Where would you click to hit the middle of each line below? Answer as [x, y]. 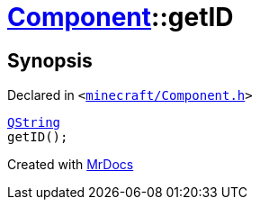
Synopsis [50, 60]
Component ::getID [121, 17]
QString [34, 123]
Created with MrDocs [71, 165]
